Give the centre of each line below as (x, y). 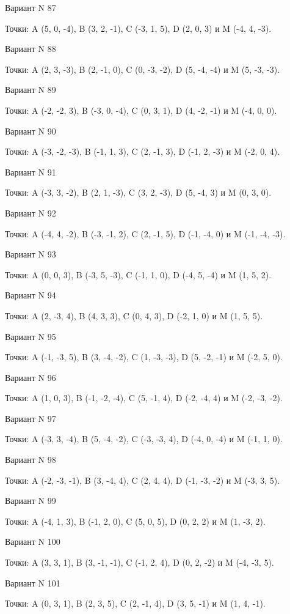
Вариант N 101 (33, 583)
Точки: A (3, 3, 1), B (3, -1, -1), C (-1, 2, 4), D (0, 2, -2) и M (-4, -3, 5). (140, 562)
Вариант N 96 (31, 377)
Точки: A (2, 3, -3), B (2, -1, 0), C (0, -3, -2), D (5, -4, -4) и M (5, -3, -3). (143, 69)
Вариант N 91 (31, 172)
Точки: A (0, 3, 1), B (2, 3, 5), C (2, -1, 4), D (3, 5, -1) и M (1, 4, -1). (135, 603)
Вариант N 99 (31, 501)
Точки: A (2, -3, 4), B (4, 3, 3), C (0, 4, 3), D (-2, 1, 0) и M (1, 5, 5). (134, 315)
